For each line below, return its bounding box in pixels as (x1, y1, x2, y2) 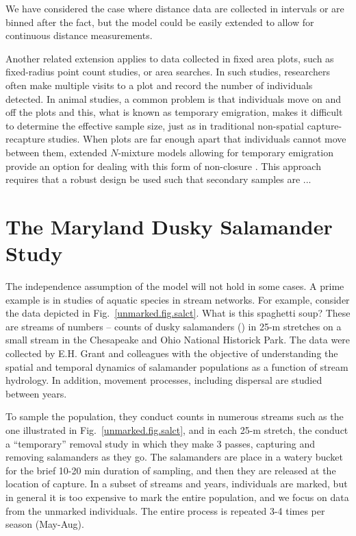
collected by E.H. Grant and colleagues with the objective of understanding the (5, 346, 338, 360)
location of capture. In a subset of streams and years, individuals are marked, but (5, 476, 348, 491)
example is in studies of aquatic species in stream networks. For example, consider (5, 292, 350, 306)
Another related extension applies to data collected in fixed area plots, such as (5, 51, 334, 65)
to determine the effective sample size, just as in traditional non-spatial (5, 118, 304, 132)
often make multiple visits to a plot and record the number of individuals (5, 77, 313, 92)
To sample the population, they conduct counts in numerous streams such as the (5, 409, 344, 424)
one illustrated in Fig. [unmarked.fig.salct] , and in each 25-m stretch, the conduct (5, 422, 348, 437)
